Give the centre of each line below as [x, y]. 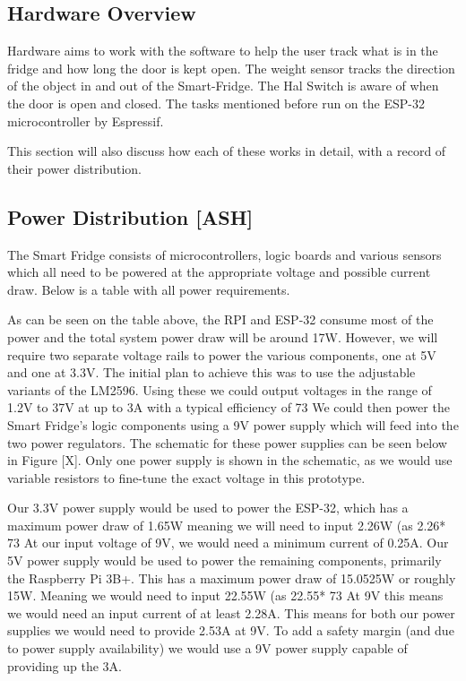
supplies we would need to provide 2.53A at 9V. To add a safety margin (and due [231, 630]
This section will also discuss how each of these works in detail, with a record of [227, 151]
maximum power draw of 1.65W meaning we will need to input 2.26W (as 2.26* [227, 525]
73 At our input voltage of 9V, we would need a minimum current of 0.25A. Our [228, 543]
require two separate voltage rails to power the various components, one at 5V [222, 354]
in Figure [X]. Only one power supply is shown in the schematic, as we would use [230, 460]
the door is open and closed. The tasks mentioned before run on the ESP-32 [216, 103]
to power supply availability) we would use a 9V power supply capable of [207, 648]
